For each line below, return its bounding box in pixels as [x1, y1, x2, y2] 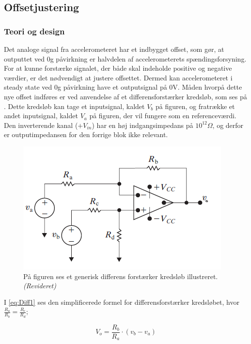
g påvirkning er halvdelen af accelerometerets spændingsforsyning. [50, 53, 247, 63]
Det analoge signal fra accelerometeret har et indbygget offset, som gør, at [4, 44, 224, 54]
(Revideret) [23, 281, 56, 291]
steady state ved [4, 82, 52, 92]
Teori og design [4, 25, 65, 37]
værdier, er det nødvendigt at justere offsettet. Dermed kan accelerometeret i [4, 72, 233, 82]
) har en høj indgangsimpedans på [92, 120, 193, 130]
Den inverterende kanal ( [4, 120, 78, 130]
